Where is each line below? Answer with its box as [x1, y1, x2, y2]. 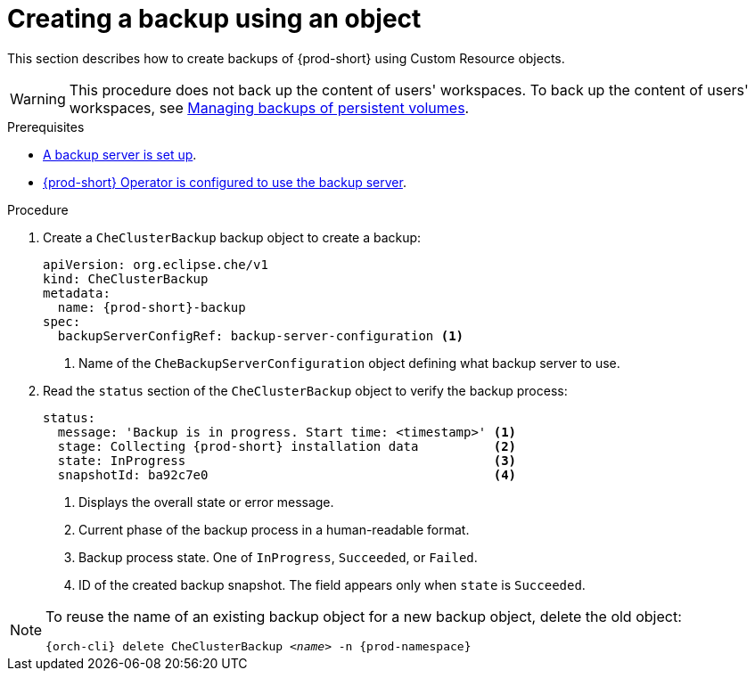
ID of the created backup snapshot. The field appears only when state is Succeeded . [78, 576, 586, 592]
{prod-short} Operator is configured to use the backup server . [43, 174, 406, 190]
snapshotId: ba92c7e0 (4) [57, 467, 517, 482]
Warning [10, 89, 66, 108]
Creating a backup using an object [7, 4, 422, 34]
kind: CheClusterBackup [43, 271, 209, 286]
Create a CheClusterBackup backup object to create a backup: [43, 229, 422, 245]
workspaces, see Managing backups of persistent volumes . [69, 98, 470, 117]
